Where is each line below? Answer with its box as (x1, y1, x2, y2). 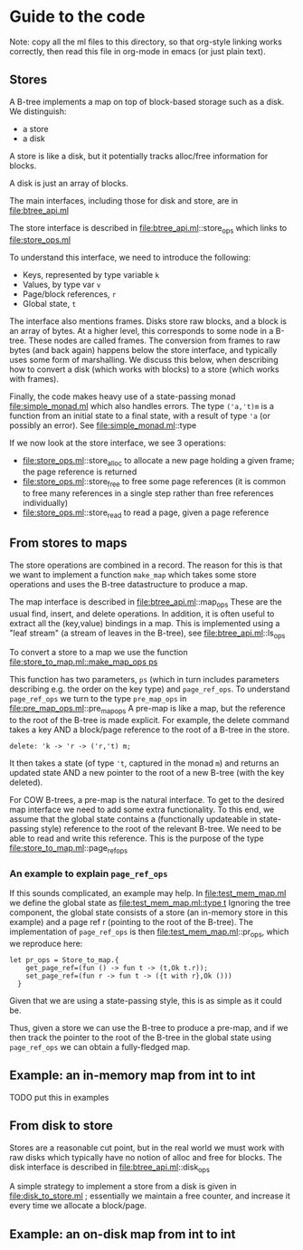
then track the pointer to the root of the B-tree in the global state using (9, 1032, 272, 1043)
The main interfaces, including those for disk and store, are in (9, 195, 239, 205)
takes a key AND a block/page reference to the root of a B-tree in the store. (9, 724, 290, 735)
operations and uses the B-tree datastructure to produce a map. (9, 578, 249, 589)
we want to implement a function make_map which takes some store (9, 568, 257, 580)
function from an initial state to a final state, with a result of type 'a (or (9, 410, 271, 421)
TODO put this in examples (9, 1092, 109, 1102)
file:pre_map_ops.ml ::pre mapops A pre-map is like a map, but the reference (9, 703, 286, 716)
